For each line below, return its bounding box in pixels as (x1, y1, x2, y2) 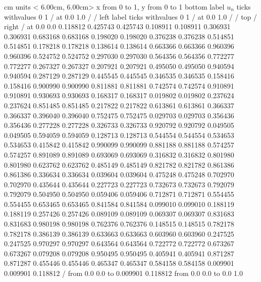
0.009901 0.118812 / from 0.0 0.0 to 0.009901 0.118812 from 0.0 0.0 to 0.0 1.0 (4, 268, 243, 278)
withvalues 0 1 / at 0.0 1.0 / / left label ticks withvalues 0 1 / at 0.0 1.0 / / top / (4, 11, 257, 22)
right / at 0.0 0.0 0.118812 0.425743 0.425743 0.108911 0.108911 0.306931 (4, 21, 231, 32)
